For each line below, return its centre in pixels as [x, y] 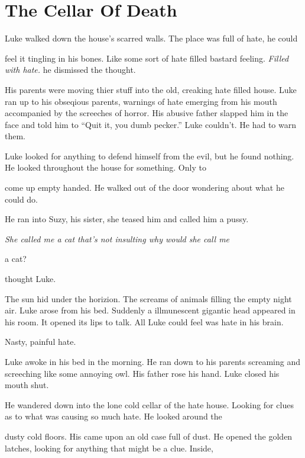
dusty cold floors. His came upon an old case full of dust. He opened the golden [149, 436]
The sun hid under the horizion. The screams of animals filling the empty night [148, 298]
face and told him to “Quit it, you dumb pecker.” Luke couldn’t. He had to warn [151, 124]
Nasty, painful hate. [40, 342]
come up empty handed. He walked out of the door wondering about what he [145, 188]
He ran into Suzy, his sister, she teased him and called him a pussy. [127, 219]
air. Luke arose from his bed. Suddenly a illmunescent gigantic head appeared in [150, 310]
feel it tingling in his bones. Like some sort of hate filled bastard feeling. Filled [147, 58]
